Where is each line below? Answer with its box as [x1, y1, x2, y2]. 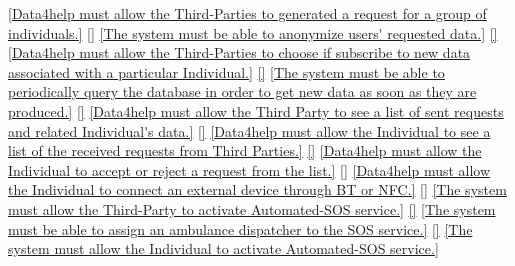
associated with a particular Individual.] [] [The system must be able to [8, 61, 445, 82]
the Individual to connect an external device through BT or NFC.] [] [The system [8, 179, 507, 200]
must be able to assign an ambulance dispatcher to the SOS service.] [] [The [8, 218, 473, 239]
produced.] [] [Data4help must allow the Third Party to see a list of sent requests [8, 100, 504, 121]
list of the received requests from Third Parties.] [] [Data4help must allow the [8, 140, 482, 161]
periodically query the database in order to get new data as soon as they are [8, 81, 477, 102]
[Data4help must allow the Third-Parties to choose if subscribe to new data [8, 42, 471, 63]
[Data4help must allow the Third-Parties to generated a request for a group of [8, 3, 487, 23]
